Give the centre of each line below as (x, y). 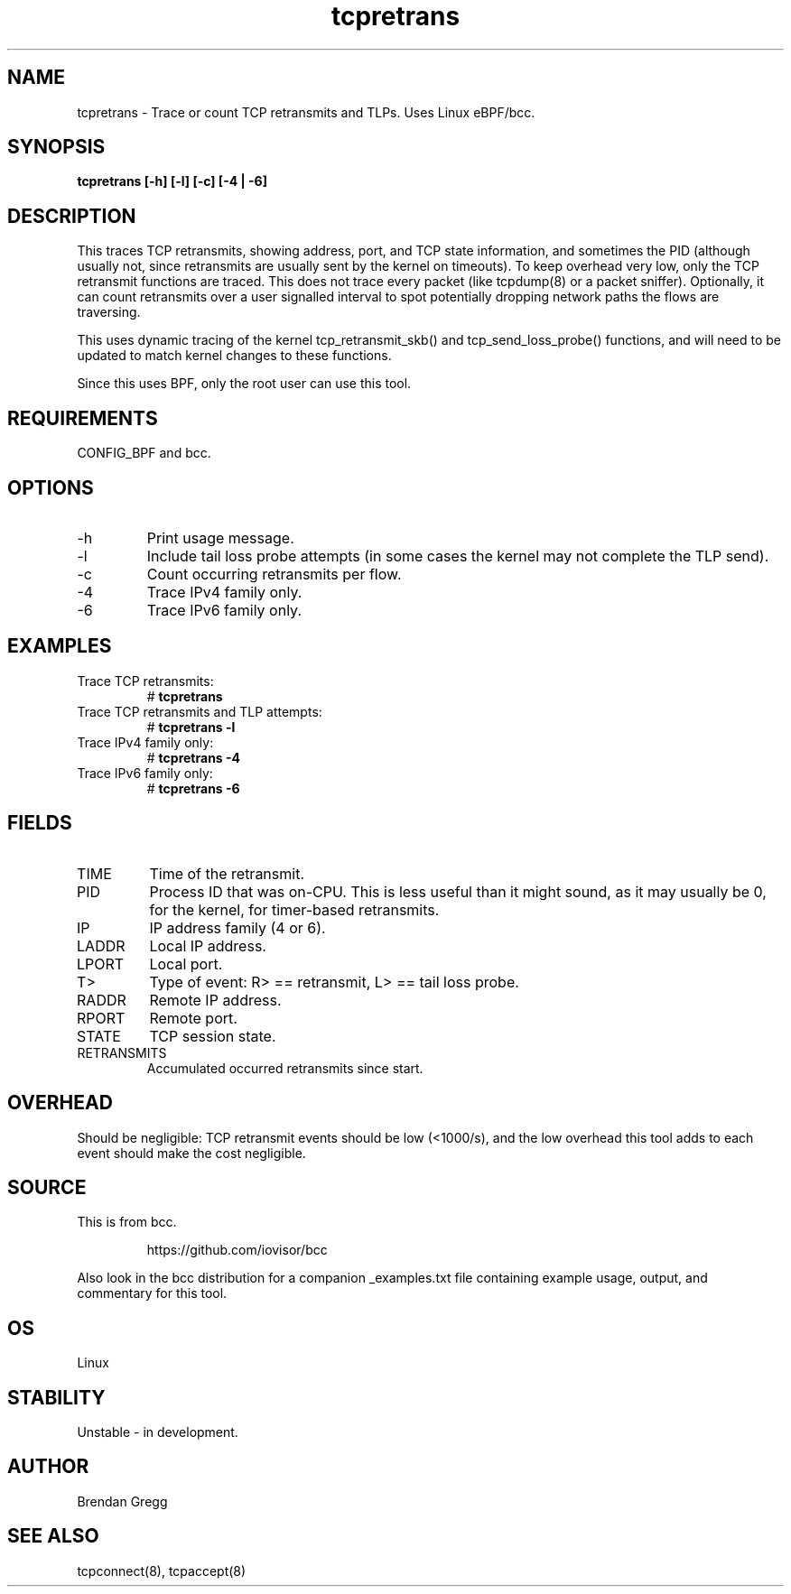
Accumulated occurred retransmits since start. (285, 1068)
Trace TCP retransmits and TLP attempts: (200, 711)
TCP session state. (213, 1036)
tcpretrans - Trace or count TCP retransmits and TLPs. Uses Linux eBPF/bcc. (306, 112)
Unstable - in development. (158, 1432)
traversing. (109, 312)
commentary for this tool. (152, 1293)
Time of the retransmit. (227, 873)
